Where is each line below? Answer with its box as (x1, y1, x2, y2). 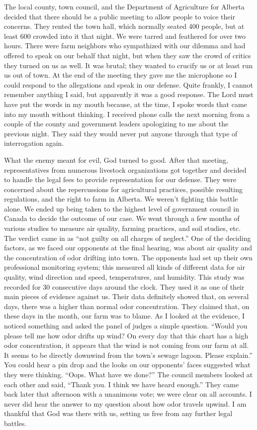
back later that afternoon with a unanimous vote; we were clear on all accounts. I (4, 389, 252, 399)
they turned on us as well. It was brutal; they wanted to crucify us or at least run (4, 60, 253, 70)
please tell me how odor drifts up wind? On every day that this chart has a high (4, 330, 249, 340)
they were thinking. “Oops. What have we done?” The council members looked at (4, 369, 253, 379)
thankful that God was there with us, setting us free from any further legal (4, 408, 233, 419)
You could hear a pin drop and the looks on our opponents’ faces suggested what (4, 359, 251, 370)
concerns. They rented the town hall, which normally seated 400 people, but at (4, 21, 245, 31)
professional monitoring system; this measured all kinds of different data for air (4, 262, 245, 272)
